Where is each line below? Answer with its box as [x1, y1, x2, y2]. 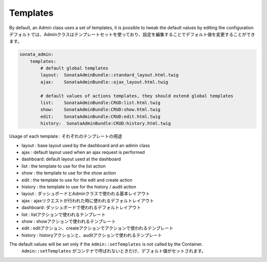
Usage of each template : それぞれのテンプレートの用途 [9, 133, 123, 139]
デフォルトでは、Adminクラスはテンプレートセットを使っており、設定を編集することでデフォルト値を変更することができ [9, 31, 256, 37]
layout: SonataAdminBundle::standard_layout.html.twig [40, 72, 179, 78]
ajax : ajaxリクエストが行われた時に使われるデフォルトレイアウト [21, 197, 154, 203]
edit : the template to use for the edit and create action [21, 177, 133, 183]
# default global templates [40, 66, 109, 71]
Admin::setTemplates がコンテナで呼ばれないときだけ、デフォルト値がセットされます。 [21, 248, 206, 254]
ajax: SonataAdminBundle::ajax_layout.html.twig [40, 79, 169, 85]
